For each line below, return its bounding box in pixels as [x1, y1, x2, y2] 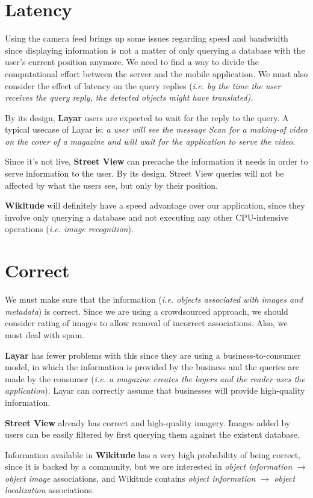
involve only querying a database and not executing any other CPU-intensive [5, 210, 289, 223]
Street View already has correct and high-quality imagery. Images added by [5, 416, 291, 429]
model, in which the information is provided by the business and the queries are [5, 361, 300, 373]
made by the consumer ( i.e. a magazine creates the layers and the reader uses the [5, 372, 305, 385]
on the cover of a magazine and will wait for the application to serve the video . [5, 134, 296, 147]
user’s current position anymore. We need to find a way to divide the [5, 55, 259, 68]
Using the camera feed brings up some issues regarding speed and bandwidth [5, 32, 288, 45]
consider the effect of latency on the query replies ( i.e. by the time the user [5, 79, 281, 92]
